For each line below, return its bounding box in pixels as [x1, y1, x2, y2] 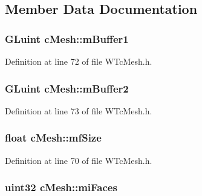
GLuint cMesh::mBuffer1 [5, 31, 129, 46]
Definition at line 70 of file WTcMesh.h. [5, 154, 152, 166]
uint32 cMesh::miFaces [5, 180, 117, 195]
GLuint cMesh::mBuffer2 [5, 80, 129, 96]
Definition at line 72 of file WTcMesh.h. [5, 55, 152, 67]
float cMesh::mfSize [5, 130, 102, 145]
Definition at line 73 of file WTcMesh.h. [5, 104, 152, 117]
